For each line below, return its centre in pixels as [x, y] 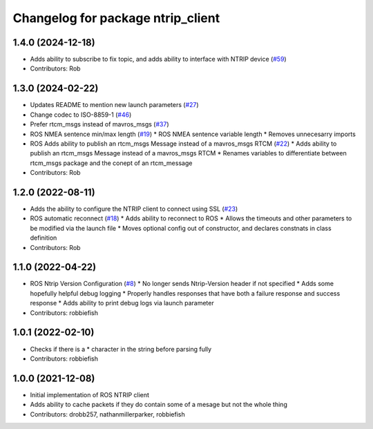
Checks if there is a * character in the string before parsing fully [121, 349]
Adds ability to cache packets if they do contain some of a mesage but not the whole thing [159, 405]
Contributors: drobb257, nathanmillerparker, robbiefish [108, 414]
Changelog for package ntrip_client [116, 18]
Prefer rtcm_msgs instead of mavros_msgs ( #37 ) [99, 124]
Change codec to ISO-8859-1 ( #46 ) [81, 115]
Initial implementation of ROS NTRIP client [90, 394]
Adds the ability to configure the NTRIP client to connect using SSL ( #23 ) [134, 209]
